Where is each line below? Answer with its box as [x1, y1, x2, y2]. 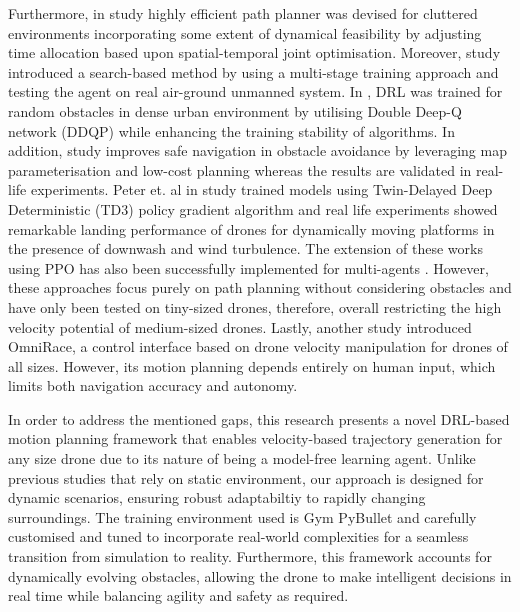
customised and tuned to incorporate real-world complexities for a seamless [8, 526, 469, 547]
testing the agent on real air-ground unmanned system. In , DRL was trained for [8, 81, 503, 102]
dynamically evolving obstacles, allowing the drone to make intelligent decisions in [8, 565, 512, 586]
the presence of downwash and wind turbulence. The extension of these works [8, 238, 483, 259]
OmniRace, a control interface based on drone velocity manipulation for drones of [8, 336, 508, 357]
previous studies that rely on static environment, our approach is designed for [8, 467, 484, 488]
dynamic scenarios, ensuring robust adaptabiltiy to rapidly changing [8, 487, 426, 508]
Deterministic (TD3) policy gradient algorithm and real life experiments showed [8, 198, 498, 219]
